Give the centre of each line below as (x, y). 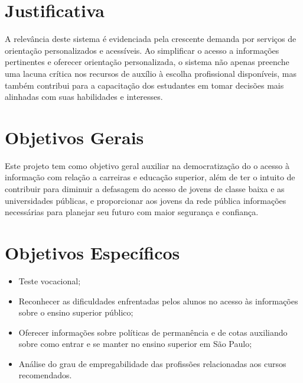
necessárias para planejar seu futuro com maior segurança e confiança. (132, 212)
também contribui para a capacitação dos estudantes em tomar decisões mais (144, 85)
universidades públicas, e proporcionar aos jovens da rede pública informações (146, 200)
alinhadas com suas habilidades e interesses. (84, 97)
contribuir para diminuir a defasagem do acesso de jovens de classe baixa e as (145, 189)
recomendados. (45, 375)
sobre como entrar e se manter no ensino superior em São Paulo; (135, 344)
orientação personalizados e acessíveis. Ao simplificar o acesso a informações (142, 50)
